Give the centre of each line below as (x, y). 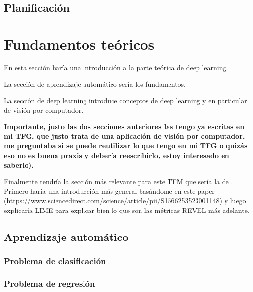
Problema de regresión (50, 283)
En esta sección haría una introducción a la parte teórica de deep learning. (116, 67)
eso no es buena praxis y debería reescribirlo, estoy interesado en (117, 155)
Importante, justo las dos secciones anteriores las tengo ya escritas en (124, 126)
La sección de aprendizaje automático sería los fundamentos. (95, 84)
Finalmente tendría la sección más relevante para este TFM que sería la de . (119, 181)
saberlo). (19, 165)
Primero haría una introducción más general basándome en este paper (109, 191)
